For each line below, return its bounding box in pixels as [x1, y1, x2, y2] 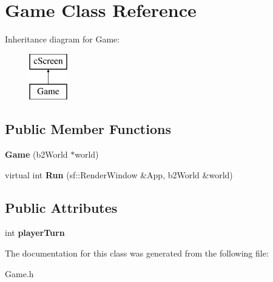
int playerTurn [5, 226, 65, 239]
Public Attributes [5, 198, 118, 217]
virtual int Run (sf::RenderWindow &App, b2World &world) [5, 168, 233, 181]
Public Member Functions [5, 119, 171, 138]
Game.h [5, 267, 34, 280]
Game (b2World [5, 148, 68, 161]
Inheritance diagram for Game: [5, 33, 120, 45]
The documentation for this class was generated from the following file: [5, 247, 269, 260]
